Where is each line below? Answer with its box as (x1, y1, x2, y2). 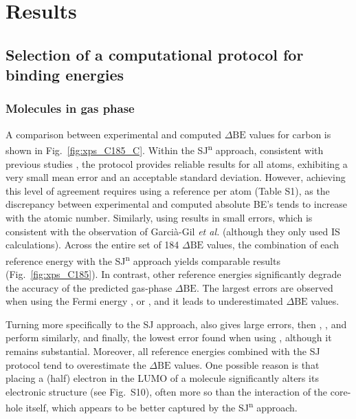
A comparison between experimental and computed (5, 127, 221, 141)
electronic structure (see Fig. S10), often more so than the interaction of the (5, 384, 328, 398)
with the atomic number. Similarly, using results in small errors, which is (5, 210, 313, 224)
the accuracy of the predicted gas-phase (5, 280, 173, 294)
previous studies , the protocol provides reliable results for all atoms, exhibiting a (5, 156, 348, 171)
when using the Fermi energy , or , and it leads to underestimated (5, 294, 283, 308)
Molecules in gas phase (5, 100, 135, 117)
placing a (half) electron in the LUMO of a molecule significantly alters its (5, 371, 319, 385)
